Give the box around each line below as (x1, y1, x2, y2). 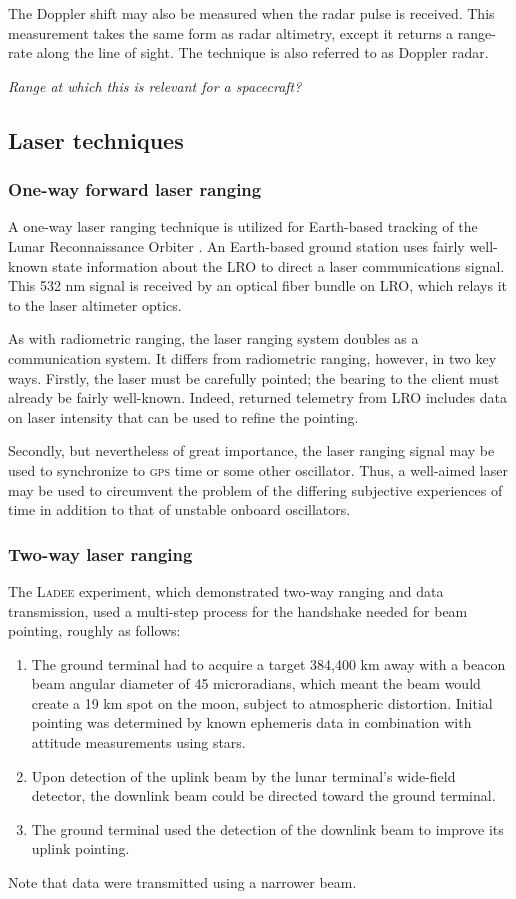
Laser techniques (8, 124, 184, 155)
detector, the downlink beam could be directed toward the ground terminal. (31, 785, 496, 806)
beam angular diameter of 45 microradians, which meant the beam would (31, 673, 481, 694)
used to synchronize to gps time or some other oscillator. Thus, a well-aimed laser (8, 459, 508, 480)
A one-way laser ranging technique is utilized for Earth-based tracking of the (8, 216, 478, 237)
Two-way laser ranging (8, 541, 193, 566)
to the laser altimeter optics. (8, 294, 182, 315)
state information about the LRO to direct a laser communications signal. (52, 255, 505, 276)
